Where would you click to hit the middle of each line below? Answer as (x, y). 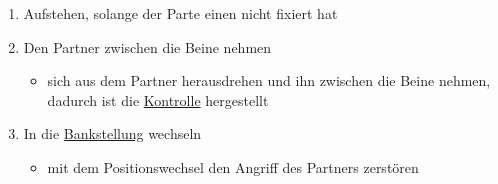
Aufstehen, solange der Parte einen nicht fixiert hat (180, 13)
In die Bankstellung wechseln (112, 133)
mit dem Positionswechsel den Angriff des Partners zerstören (233, 166)
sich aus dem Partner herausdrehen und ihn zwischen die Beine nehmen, (269, 80)
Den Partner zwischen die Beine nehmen (147, 46)
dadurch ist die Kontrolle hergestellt (158, 99)
